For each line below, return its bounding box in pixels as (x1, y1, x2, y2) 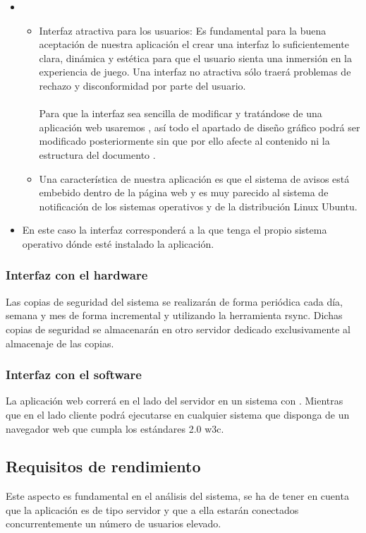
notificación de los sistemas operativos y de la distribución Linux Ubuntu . (39, 198, 358, 213)
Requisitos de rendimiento (6, 455, 201, 477)
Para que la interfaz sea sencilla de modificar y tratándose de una (39, 106, 322, 121)
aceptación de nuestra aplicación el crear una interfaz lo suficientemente (39, 37, 349, 52)
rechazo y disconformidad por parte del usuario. (39, 78, 246, 92)
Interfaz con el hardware (6, 266, 148, 284)
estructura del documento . (39, 147, 156, 162)
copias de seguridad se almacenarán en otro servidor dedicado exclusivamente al (6, 321, 350, 336)
